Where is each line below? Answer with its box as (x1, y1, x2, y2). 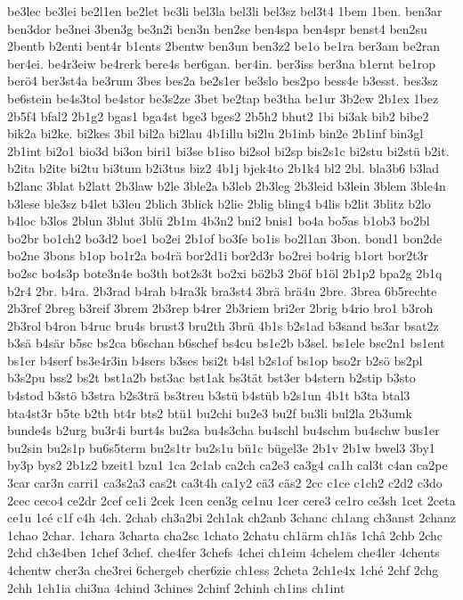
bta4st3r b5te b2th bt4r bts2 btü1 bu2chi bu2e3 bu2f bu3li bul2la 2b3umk (7, 403, 412, 422)
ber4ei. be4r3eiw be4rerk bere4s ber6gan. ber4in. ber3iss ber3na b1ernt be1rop (7, 53, 435, 72)
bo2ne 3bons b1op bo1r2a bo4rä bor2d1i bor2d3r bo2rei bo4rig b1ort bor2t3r (7, 246, 429, 265)
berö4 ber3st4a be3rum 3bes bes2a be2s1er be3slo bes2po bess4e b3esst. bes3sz (7, 71, 438, 90)
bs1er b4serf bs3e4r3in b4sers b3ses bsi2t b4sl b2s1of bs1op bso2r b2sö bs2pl (7, 350, 423, 369)
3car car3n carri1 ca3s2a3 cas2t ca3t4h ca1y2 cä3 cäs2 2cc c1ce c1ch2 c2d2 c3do (7, 473, 443, 492)
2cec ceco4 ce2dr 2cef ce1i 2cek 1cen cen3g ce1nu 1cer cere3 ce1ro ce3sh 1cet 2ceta (7, 490, 456, 509)
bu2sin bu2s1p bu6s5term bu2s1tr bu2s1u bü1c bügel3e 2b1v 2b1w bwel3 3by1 (7, 438, 435, 456)
